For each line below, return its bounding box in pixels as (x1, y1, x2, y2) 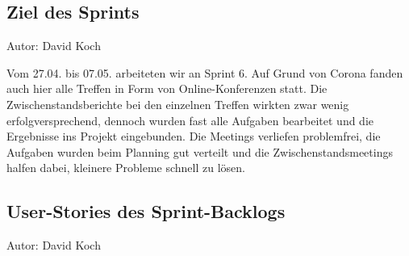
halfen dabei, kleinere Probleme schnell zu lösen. (6, 159, 245, 176)
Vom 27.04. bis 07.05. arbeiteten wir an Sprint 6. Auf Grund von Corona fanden (6, 64, 403, 81)
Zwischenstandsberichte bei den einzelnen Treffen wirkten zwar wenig (6, 95, 349, 112)
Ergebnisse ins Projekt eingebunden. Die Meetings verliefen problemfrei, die (6, 128, 381, 145)
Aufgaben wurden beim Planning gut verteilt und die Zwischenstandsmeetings (6, 143, 393, 160)
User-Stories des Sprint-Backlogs (6, 199, 286, 224)
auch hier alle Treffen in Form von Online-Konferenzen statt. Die (6, 80, 328, 97)
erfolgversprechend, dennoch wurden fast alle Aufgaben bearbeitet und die (6, 111, 374, 128)
